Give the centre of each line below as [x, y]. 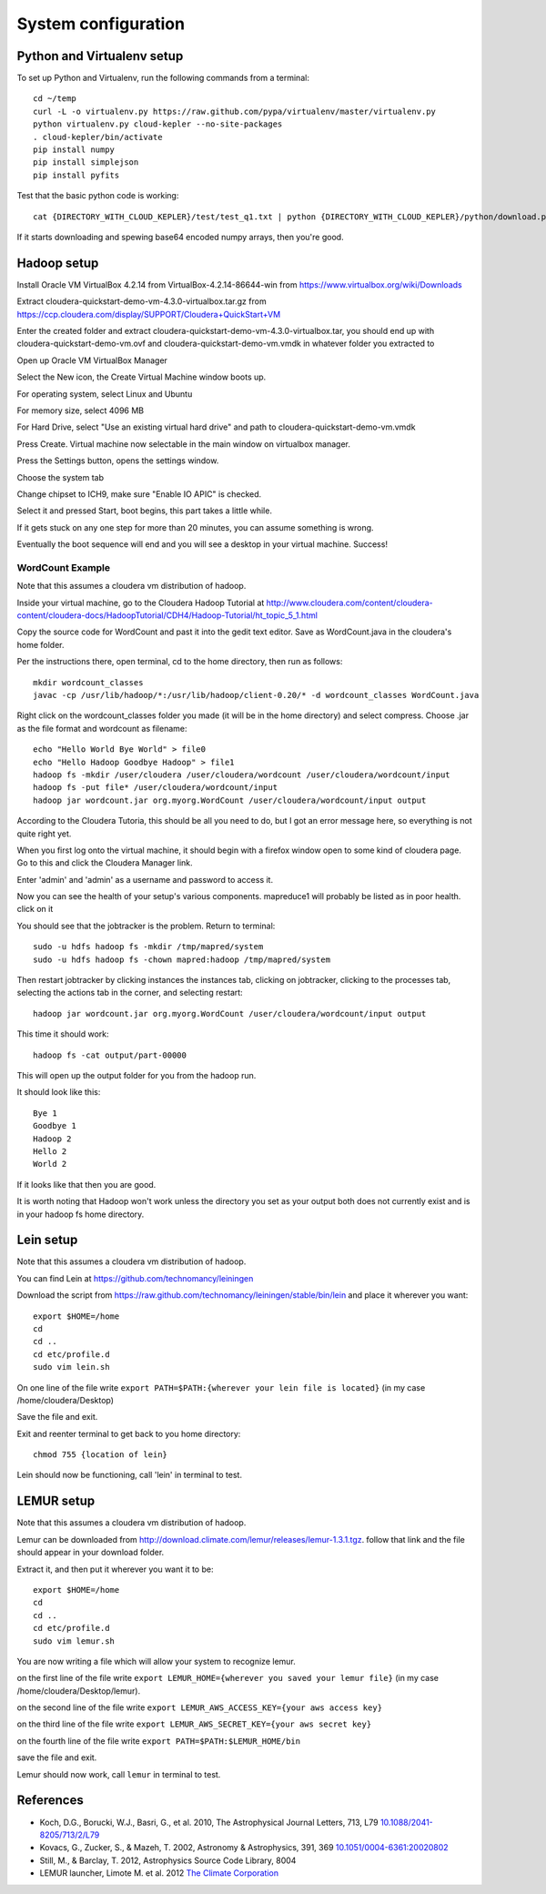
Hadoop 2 [52, 1139]
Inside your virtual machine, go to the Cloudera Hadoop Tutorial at [141, 603]
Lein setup [47, 1240]
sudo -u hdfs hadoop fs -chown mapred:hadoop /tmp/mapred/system [182, 959]
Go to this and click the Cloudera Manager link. [105, 863]
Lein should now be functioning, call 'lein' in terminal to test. [130, 1475]
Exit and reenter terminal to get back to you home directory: [129, 1433]
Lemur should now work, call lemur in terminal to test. [119, 1774]
